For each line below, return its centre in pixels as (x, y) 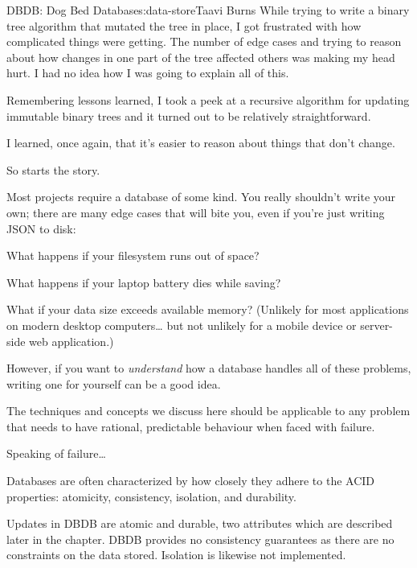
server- (376, 325)
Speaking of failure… (56, 453)
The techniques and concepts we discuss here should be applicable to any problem (208, 411)
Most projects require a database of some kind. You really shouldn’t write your (201, 197)
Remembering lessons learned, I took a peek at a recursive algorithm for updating (208, 99)
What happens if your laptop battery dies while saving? (144, 282)
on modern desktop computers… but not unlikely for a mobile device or (182, 325)
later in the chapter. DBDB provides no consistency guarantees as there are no (200, 539)
